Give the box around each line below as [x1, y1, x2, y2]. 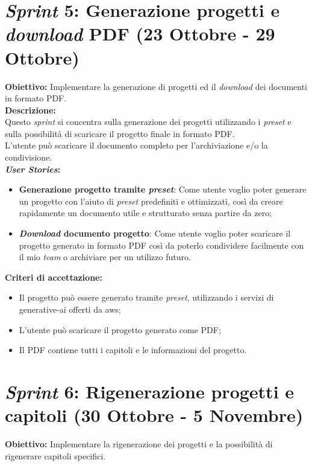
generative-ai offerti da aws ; [19, 303, 121, 315]
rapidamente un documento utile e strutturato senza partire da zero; [19, 206, 272, 219]
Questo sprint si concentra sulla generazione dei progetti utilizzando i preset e [5, 115, 292, 128]
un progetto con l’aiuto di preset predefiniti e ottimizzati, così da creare [19, 194, 283, 207]
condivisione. [5, 151, 52, 164]
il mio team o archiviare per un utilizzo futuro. [19, 251, 191, 263]
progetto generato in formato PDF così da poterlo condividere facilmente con [19, 238, 304, 251]
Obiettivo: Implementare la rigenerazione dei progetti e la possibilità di [5, 438, 273, 450]
